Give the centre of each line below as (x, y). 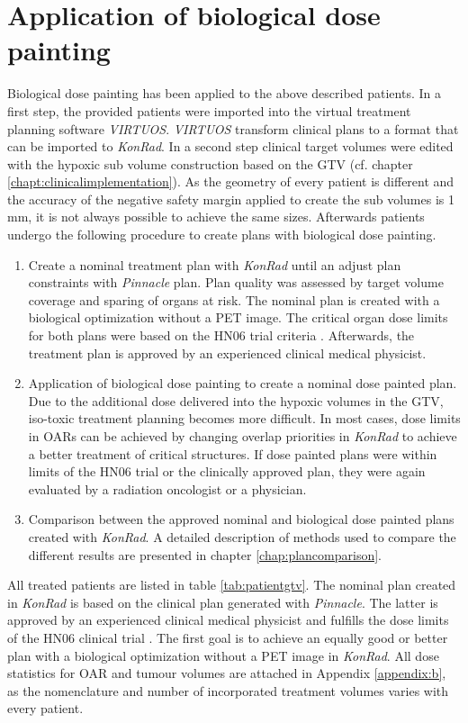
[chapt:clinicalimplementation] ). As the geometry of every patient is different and (231, 181)
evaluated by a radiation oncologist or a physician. (167, 488)
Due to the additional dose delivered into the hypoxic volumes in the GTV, (236, 400)
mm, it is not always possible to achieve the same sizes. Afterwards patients (216, 217)
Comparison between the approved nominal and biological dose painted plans (241, 519)
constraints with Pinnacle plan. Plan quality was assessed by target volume (236, 282)
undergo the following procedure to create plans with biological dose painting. (222, 235)
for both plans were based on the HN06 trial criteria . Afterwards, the (221, 335)
